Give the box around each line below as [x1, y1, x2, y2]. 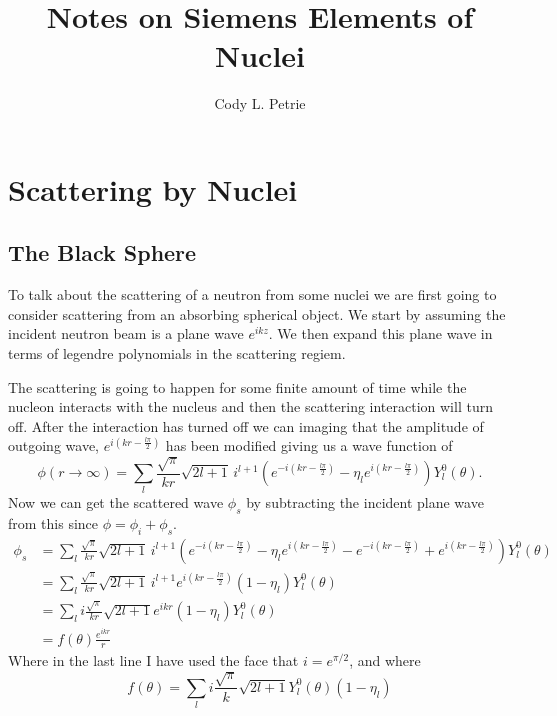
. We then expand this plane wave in [268, 323, 493, 344]
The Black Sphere [8, 237, 197, 268]
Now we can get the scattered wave [8, 492, 224, 513]
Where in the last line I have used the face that [8, 650, 299, 671]
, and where [349, 650, 421, 671]
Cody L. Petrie [214, 93, 306, 114]
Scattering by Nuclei [8, 168, 298, 209]
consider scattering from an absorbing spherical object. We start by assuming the [8, 303, 506, 324]
